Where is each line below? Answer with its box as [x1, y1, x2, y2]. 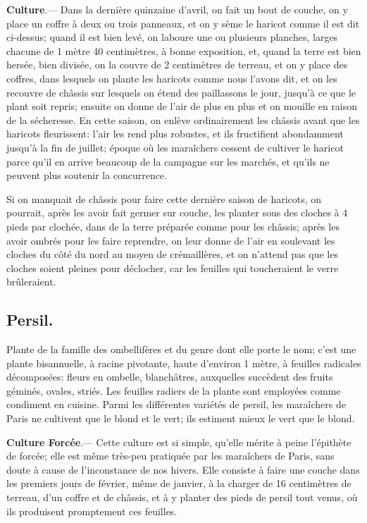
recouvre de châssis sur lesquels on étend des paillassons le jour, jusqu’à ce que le [6, 85, 356, 99]
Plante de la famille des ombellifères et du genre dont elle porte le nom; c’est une [6, 342, 356, 357]
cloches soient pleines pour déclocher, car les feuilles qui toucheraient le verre [6, 260, 339, 275]
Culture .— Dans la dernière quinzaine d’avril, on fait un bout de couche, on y [6, 2, 348, 16]
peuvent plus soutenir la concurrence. [6, 168, 168, 183]
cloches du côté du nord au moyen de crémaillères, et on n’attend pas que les [6, 247, 338, 261]
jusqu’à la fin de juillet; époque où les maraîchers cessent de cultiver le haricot [6, 140, 344, 154]
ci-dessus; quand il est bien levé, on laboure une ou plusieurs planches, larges [6, 30, 338, 44]
